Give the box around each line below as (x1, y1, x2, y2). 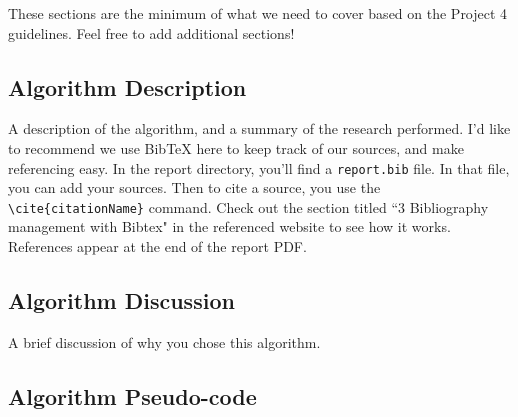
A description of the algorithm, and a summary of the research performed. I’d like (8, 118, 511, 139)
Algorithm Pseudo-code (8, 380, 257, 411)
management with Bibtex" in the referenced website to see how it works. (8, 216, 451, 237)
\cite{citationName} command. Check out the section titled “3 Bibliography (8, 196, 489, 217)
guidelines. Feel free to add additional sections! (8, 22, 295, 43)
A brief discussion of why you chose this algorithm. (8, 331, 321, 352)
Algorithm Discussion (8, 285, 235, 316)
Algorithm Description (8, 71, 247, 102)
